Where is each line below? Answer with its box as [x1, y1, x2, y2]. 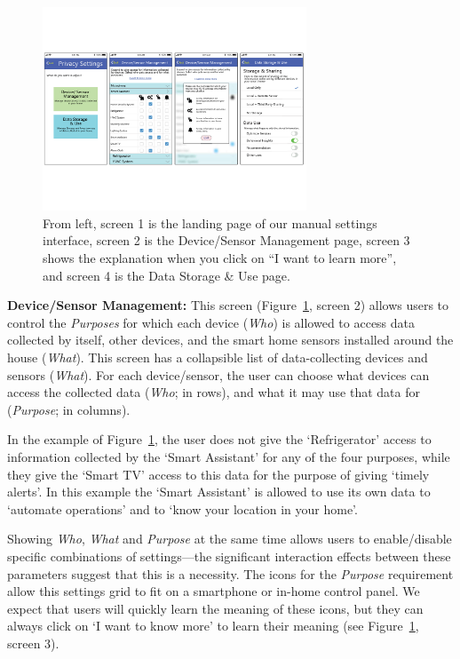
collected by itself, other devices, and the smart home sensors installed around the [7, 330, 454, 349]
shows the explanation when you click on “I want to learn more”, [43, 249, 397, 267]
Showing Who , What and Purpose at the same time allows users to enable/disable [7, 529, 452, 548]
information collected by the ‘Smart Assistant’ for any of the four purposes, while [7, 447, 450, 465]
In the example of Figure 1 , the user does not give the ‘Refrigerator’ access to [7, 430, 432, 449]
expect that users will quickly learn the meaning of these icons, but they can [7, 599, 424, 617]
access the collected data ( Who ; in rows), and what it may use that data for [7, 383, 420, 401]
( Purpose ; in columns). [7, 400, 131, 418]
